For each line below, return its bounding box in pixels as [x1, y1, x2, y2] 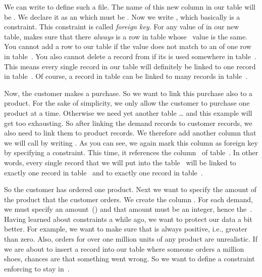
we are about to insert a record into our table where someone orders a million [4, 243, 244, 254]
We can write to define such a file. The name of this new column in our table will [4, 2, 255, 12]
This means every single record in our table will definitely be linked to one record [4, 61, 256, 71]
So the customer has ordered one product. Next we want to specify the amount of [4, 184, 257, 195]
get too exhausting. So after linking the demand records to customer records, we [4, 117, 252, 128]
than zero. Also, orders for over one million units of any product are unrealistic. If [4, 234, 257, 244]
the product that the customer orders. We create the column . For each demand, [4, 194, 253, 204]
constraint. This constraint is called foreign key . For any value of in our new [4, 21, 239, 32]
